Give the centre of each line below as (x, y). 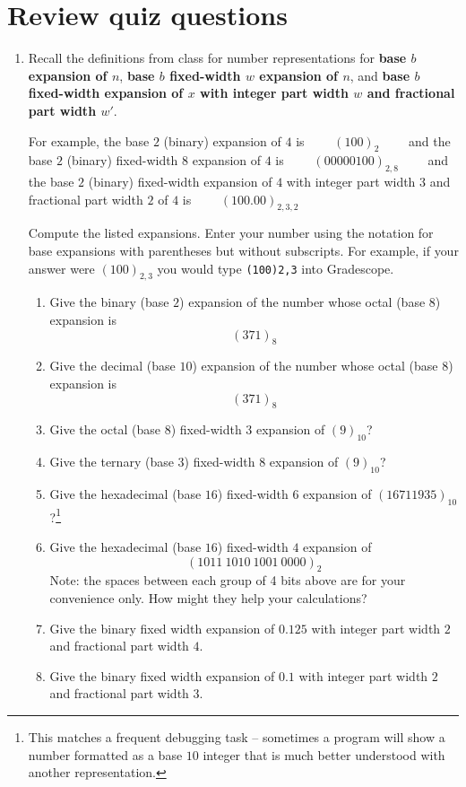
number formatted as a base (105, 754)
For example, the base (89, 140)
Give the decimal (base (112, 366)
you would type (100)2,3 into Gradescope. (276, 268)
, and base (380, 75)
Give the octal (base (105, 429)
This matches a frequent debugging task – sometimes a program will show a (237, 737)
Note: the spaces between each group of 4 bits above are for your (228, 580)
